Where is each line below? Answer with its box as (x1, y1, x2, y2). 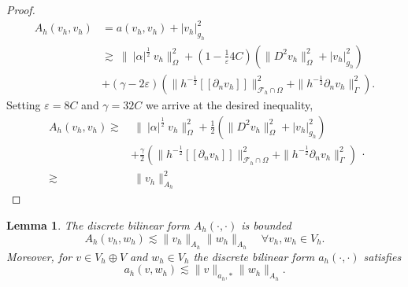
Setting (6, 96, 41, 112)
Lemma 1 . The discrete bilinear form (6, 216, 190, 233)
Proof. (6, 2, 35, 17)
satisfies (363, 248, 402, 264)
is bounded (241, 216, 291, 233)
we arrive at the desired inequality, (145, 96, 313, 112)
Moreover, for (6, 248, 72, 264)
